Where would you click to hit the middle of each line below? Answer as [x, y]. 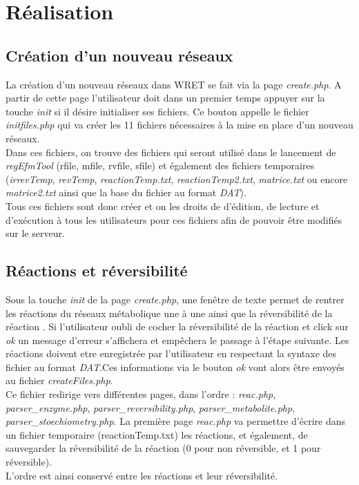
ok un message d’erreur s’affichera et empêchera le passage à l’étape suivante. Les [177, 340]
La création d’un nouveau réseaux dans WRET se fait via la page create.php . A [174, 84]
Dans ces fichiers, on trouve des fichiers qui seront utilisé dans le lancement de [171, 152]
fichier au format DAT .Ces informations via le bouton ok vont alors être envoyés [175, 367]
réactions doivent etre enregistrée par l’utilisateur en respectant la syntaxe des [171, 353]
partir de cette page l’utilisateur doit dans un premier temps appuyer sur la [165, 98]
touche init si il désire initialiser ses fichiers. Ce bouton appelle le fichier [157, 111]
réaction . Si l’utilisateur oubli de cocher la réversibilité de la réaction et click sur [177, 326]
